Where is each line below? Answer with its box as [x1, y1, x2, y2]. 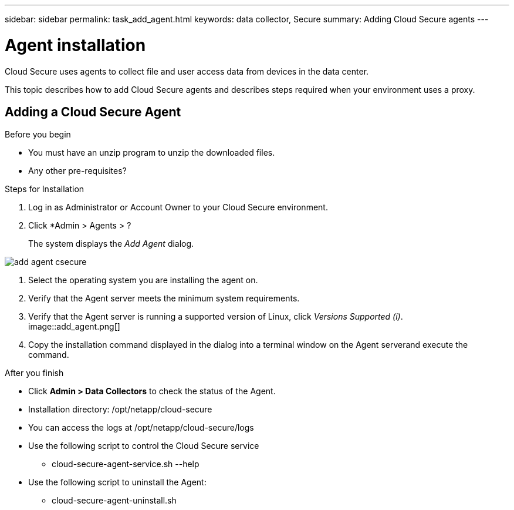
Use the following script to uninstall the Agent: [28, 477, 207, 488]
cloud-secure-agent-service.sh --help [52, 459, 199, 469]
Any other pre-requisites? [28, 166, 127, 176]
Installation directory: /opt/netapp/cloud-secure [28, 404, 212, 415]
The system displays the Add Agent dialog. [28, 239, 194, 249]
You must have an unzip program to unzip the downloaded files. [28, 147, 275, 158]
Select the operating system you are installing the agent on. [28, 275, 258, 286]
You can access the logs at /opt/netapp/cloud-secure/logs [28, 422, 254, 433]
